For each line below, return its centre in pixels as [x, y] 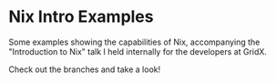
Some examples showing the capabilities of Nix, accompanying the [134, 42]
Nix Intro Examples [81, 17]
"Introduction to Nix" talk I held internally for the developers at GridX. [138, 51]
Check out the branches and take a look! [85, 69]
